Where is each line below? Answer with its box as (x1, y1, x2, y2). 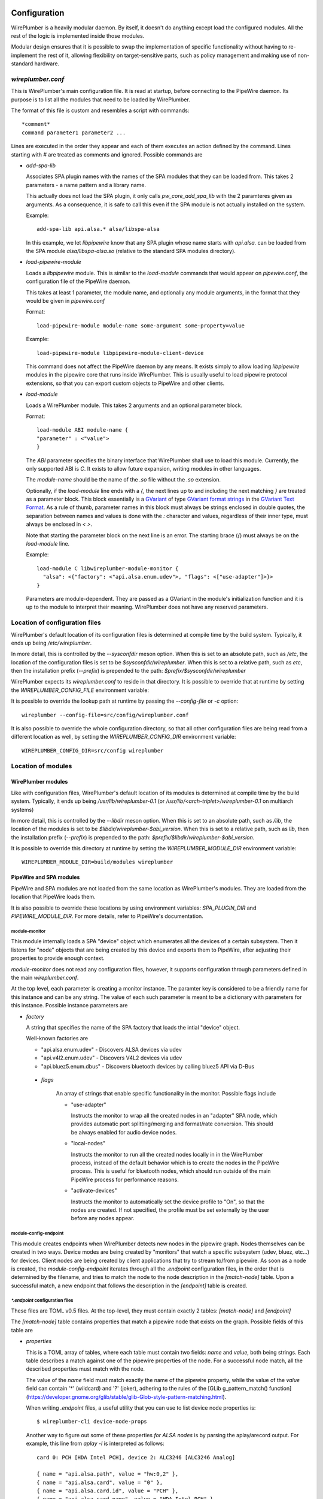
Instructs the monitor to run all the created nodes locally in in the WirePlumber (71, 1151, 263, 1158)
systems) (11, 806, 34, 813)
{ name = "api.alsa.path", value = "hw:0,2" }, (36, 1471, 179, 1477)
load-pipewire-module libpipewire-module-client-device (36, 350, 204, 356)
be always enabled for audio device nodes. (71, 1128, 177, 1136)
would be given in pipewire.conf (26, 297, 105, 305)
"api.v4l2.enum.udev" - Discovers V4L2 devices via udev (41, 1054, 182, 1061)
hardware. (34, 60, 60, 67)
